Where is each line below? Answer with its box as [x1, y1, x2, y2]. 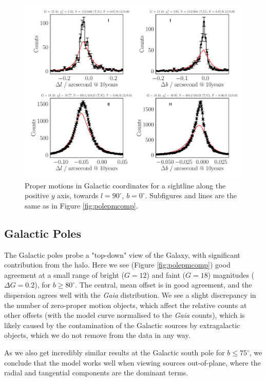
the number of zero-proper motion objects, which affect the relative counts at [4, 299, 247, 310]
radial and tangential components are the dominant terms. [4, 367, 188, 378]
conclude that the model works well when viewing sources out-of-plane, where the [4, 357, 261, 368]
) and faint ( [146, 269, 186, 280]
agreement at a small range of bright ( [4, 269, 124, 280]
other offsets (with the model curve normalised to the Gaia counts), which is [4, 310, 245, 320]
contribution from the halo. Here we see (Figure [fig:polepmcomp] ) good [4, 259, 231, 270]
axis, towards [57, 190, 99, 201]
